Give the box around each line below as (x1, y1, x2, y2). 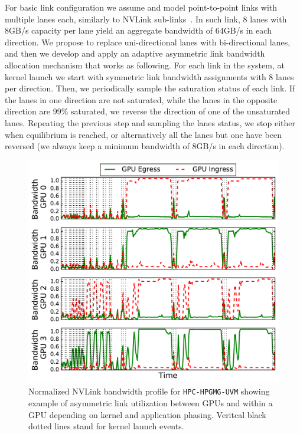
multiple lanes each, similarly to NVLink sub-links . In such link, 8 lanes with (5, 12, 287, 25)
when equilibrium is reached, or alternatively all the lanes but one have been (5, 128, 282, 140)
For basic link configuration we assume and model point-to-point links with (5, 1, 278, 13)
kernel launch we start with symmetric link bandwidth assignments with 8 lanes (5, 70, 294, 83)
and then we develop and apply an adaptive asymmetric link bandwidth (5, 47, 265, 60)
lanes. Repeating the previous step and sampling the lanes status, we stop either (5, 116, 296, 129)
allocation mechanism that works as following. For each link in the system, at (5, 58, 285, 71)
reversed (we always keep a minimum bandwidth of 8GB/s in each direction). (5, 140, 285, 152)
